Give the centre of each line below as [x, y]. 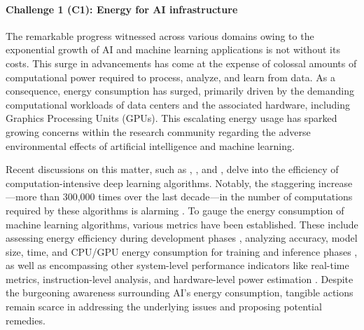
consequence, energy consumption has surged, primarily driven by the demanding [180, 91]
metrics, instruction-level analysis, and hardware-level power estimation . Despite [180, 279]
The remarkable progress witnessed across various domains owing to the [160, 35]
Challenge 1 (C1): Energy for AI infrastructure [122, 9]
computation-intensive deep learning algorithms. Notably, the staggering [161, 183]
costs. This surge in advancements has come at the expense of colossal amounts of [181, 63]
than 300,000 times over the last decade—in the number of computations [196, 197]
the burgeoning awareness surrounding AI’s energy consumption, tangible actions [180, 293]
